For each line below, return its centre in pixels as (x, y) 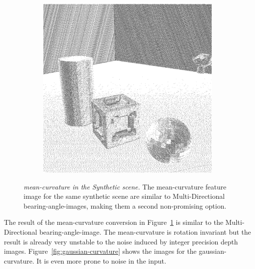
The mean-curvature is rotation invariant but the (177, 231)
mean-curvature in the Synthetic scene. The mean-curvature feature (125, 186)
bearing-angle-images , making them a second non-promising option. (125, 205)
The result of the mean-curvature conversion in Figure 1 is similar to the (114, 222)
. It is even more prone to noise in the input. (99, 260)
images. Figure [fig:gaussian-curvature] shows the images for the (100, 251)
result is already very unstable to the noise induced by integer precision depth (121, 241)
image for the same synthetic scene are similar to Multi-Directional (124, 196)
